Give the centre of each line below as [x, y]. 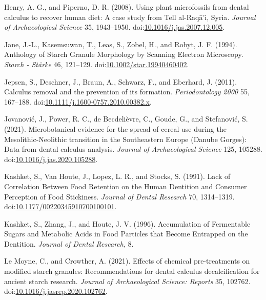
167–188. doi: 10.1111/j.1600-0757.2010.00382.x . [78, 101]
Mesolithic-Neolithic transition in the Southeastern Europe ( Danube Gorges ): [126, 139]
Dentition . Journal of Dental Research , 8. [69, 243]
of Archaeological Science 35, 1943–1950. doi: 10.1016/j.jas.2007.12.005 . [115, 27]
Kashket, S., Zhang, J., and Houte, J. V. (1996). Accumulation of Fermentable [127, 223]
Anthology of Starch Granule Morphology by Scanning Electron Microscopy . [124, 54]
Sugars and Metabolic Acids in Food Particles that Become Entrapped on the [126, 234]
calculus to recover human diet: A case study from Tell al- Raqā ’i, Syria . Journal [130, 17]
